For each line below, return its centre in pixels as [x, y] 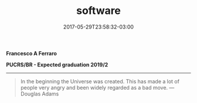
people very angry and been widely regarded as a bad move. [94, 87]
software [98, 11]
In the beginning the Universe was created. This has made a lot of [100, 81]
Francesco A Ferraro [32, 53]
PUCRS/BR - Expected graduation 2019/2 [57, 65]
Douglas [30, 94]
